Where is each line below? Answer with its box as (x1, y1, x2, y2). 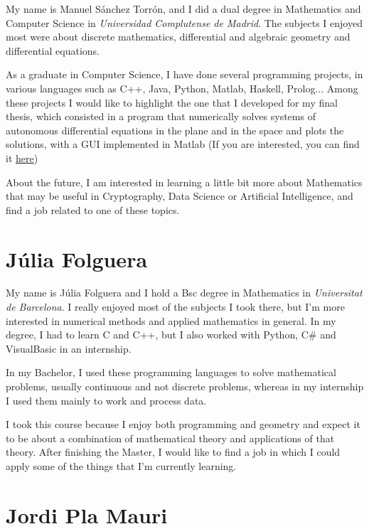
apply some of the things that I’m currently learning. (6, 458, 237, 473)
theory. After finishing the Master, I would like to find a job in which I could (6, 444, 341, 459)
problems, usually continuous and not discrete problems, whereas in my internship (6, 379, 364, 393)
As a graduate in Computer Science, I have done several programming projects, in (6, 67, 363, 82)
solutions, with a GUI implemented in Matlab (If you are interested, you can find (6, 137, 360, 151)
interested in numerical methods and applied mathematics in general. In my (6, 313, 336, 328)
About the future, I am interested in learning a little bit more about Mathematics (6, 174, 363, 189)
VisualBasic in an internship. (6, 341, 132, 356)
